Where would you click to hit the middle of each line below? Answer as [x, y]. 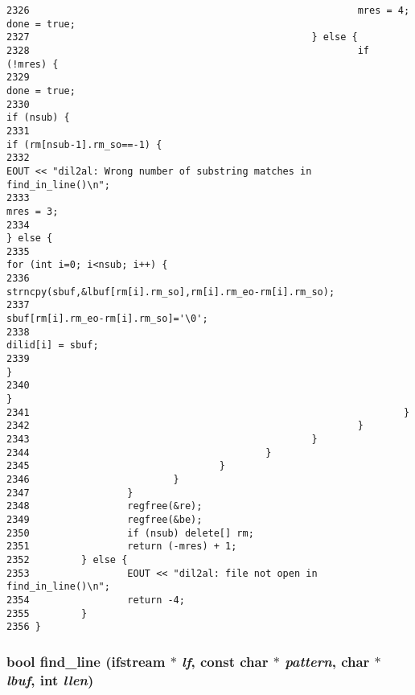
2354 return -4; [96, 600]
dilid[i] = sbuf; [53, 345]
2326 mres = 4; [208, 10]
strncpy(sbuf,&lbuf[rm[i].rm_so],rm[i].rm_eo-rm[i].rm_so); [171, 292]
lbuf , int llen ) [50, 679]
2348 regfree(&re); [105, 506]
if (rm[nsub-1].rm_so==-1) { [84, 144]
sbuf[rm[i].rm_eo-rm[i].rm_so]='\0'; [107, 319]
